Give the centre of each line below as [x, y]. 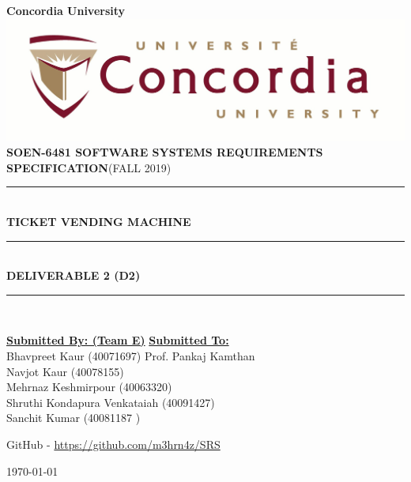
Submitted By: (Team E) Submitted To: [118, 340]
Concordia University [66, 10]
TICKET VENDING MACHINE [99, 221]
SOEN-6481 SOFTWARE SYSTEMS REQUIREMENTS [165, 152]
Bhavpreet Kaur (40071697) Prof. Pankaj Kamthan [131, 355]
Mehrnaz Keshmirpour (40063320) [89, 387]
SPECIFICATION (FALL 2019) [89, 167]
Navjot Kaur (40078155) [65, 371]
